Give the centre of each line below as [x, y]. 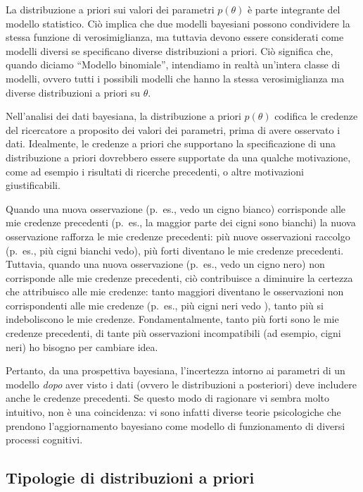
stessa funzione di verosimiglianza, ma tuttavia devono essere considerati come [175, 37]
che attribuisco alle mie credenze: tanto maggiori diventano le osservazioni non [175, 291]
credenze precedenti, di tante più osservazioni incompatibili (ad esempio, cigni [173, 333]
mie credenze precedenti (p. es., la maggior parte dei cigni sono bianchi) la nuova [181, 222]
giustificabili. [33, 185]
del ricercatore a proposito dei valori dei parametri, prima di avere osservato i [173, 129]
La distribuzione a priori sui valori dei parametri [110, 9]
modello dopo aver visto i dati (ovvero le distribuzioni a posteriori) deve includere [181, 384]
